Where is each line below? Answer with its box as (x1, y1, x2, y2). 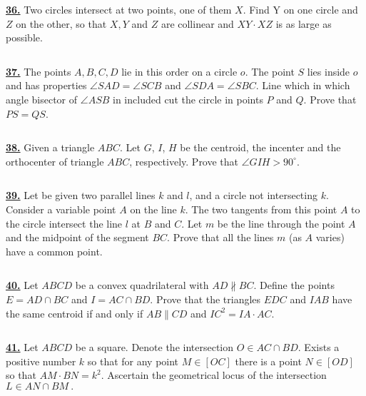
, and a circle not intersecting (189, 188, 317, 203)
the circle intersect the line (6, 215, 123, 230)
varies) (315, 230, 345, 245)
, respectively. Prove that (129, 153, 239, 168)
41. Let (6, 340, 39, 355)
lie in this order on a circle (121, 64, 238, 78)
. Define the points (253, 278, 335, 293)
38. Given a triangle (6, 140, 95, 155)
